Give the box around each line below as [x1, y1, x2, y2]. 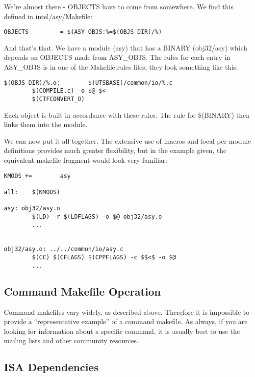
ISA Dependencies [4, 359, 99, 375]
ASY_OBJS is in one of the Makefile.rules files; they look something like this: [4, 62, 238, 72]
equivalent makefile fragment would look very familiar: [4, 154, 168, 165]
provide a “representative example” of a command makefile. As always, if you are [4, 316, 248, 327]
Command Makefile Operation [4, 283, 161, 299]
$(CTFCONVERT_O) [32, 95, 85, 102]
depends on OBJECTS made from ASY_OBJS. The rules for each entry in [4, 52, 230, 62]
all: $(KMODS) [4, 188, 60, 196]
